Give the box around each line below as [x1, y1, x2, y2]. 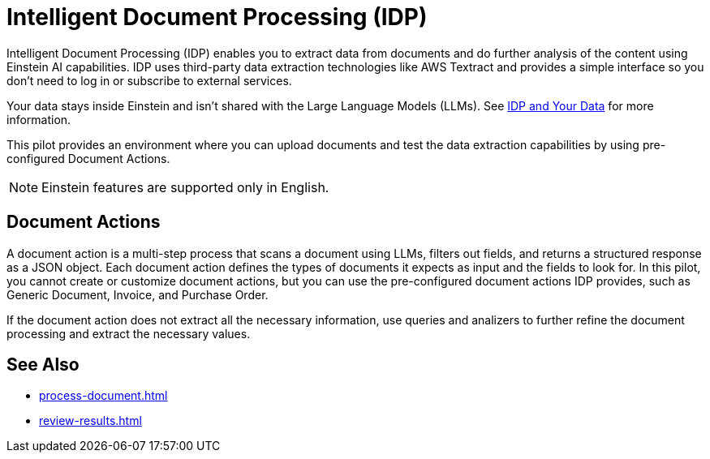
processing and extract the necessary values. [6, 326, 251, 341]
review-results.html [39, 414, 142, 428]
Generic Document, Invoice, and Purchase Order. [6, 287, 269, 302]
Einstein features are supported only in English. [41, 178, 329, 195]
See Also [6, 354, 80, 375]
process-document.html [39, 388, 168, 403]
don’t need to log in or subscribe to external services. [6, 73, 292, 88]
